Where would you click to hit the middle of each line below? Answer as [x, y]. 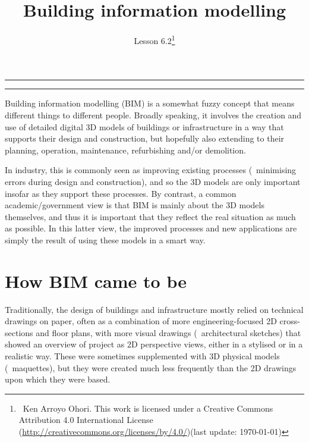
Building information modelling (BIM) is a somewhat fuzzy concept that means [150, 103]
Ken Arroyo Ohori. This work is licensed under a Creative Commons [148, 408]
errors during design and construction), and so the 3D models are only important [153, 181]
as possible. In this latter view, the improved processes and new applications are [151, 228]
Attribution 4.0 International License [86, 420]
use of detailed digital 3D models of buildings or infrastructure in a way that [144, 126]
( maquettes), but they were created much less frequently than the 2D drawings [151, 367]
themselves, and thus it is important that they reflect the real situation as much [150, 216]
